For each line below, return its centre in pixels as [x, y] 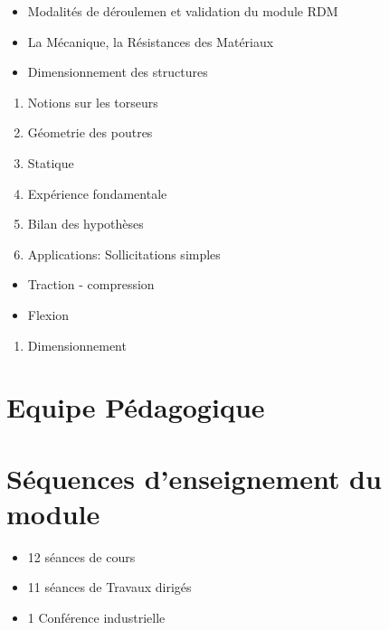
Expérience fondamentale [97, 193]
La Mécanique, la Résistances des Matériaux [151, 41]
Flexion [48, 314]
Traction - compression [91, 284]
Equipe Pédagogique [136, 407]
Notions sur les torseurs [93, 102]
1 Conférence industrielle [96, 617]
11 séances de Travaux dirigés [109, 587]
